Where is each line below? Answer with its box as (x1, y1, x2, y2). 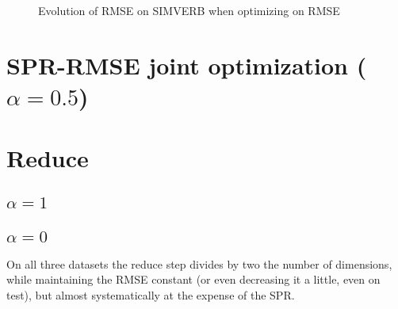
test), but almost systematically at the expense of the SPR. (6, 286, 295, 303)
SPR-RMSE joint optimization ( (6, 48, 367, 81)
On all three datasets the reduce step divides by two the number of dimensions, (6, 255, 392, 272)
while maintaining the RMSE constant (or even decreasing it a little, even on (6, 271, 381, 288)
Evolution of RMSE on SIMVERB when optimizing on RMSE (38, 2, 340, 18)
